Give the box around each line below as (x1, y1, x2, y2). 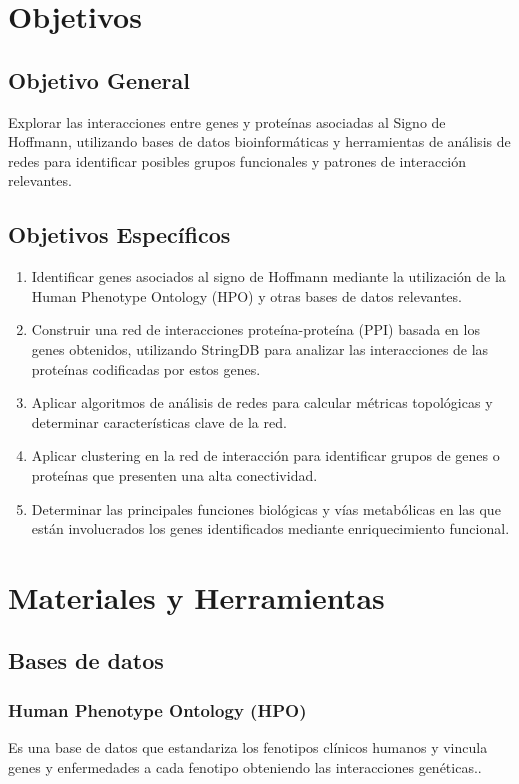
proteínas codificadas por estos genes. (31, 358, 261, 379)
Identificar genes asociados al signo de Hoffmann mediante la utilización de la (31, 266, 506, 287)
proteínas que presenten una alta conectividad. (31, 464, 318, 485)
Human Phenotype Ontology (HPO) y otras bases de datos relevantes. (31, 285, 462, 306)
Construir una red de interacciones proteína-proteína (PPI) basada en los (31, 319, 480, 340)
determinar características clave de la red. (31, 411, 287, 432)
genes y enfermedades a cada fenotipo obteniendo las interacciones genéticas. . (8, 756, 482, 777)
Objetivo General (8, 64, 190, 95)
